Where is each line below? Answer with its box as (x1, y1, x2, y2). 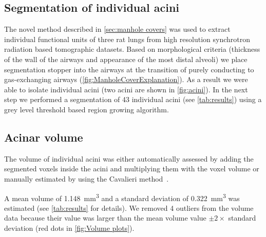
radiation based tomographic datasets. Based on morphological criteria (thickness (4, 44, 260, 54)
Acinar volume (4, 129, 83, 145)
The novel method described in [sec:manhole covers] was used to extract (4, 24, 231, 34)
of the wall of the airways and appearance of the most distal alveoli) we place (4, 53, 248, 64)
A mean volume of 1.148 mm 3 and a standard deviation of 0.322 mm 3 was (4, 191, 240, 203)
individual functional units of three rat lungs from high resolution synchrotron (4, 33, 250, 44)
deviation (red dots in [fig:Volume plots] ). (4, 222, 135, 233)
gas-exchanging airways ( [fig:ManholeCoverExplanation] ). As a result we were (4, 74, 248, 85)
